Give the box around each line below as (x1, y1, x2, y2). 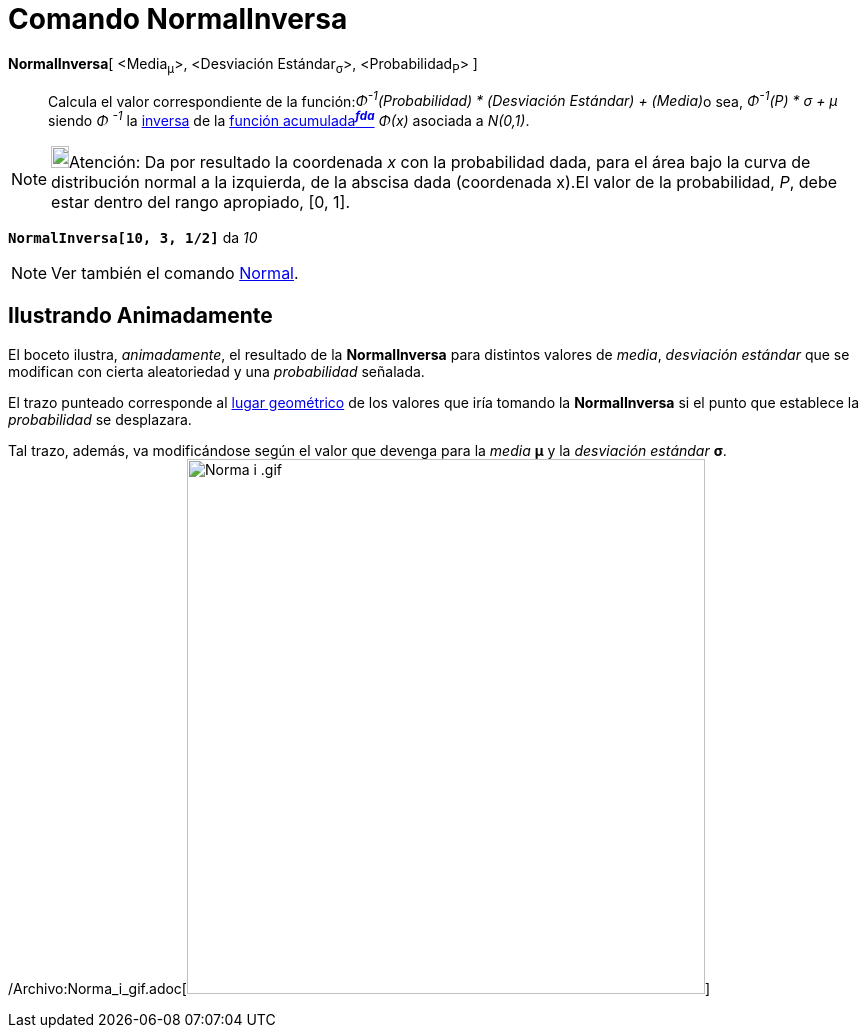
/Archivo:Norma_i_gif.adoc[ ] (8, 979, 711, 997)
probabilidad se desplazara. (8, 410, 192, 428)
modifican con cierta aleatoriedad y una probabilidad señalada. (8, 362, 425, 380)
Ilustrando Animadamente (8, 303, 273, 329)
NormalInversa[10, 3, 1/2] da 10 (8, 228, 258, 246)
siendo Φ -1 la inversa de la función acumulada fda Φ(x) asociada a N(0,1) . (48, 109, 530, 129)
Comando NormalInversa (8, 2, 348, 36)
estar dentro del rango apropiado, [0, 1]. (51, 191, 351, 212)
